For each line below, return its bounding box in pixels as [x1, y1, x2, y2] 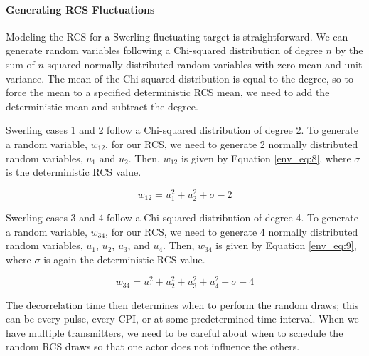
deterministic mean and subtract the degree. [6, 98, 198, 113]
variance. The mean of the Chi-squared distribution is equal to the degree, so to [6, 70, 353, 85]
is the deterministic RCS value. [6, 164, 141, 179]
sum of [6, 56, 35, 71]
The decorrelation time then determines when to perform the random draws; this [6, 297, 359, 312]
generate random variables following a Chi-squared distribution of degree [6, 43, 323, 58]
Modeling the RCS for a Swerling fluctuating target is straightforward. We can [6, 28, 348, 43]
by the [335, 43, 363, 58]
